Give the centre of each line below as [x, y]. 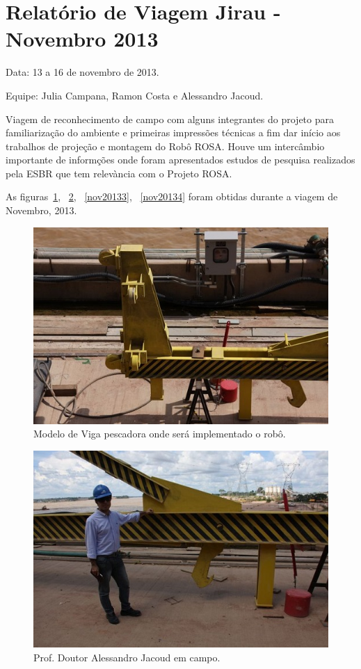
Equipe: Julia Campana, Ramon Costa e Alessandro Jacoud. [135, 95]
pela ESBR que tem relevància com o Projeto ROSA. [119, 173]
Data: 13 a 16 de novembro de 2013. [82, 72]
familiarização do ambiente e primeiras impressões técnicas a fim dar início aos [173, 132]
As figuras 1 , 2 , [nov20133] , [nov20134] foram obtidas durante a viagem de [172, 196]
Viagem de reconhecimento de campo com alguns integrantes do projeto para [170, 119]
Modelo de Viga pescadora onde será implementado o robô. [160, 434]
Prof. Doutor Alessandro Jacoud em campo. [127, 657]
